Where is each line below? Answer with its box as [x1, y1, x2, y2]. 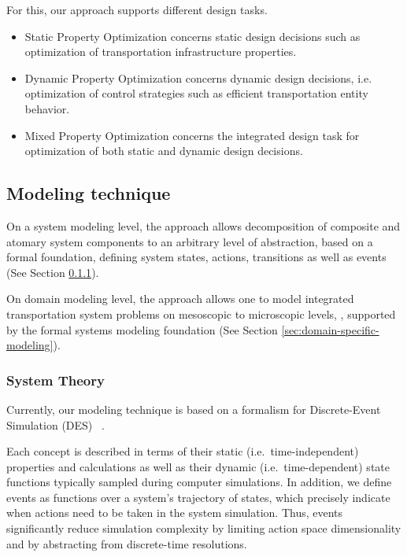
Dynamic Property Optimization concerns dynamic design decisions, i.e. [24, 69, 372, 86]
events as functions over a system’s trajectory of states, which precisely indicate [6, 489, 390, 505]
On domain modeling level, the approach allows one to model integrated [6, 290, 354, 307]
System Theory [6, 370, 105, 389]
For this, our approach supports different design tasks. [6, 2, 268, 17]
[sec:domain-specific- [281, 321, 379, 338]
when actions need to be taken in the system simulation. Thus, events [6, 504, 343, 521]
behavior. [24, 100, 70, 116]
